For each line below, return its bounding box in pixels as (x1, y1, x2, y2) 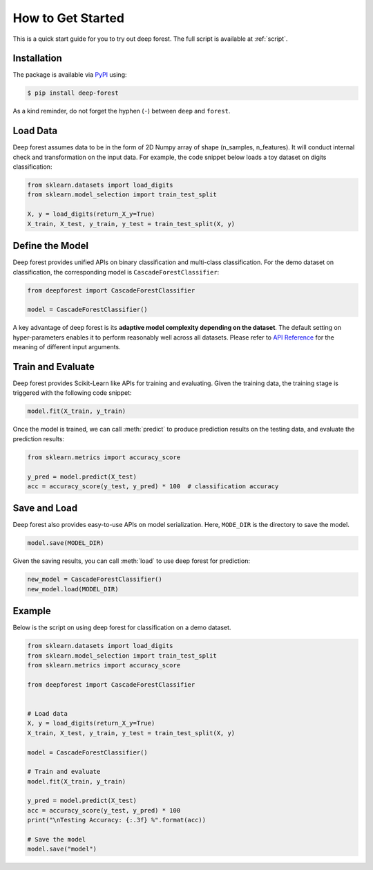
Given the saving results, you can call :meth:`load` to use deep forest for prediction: (12, 557, 250, 565)
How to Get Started (12, 10, 124, 26)
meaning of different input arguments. (12, 343, 121, 351)
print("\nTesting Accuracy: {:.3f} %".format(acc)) (27, 816, 207, 824)
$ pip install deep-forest (27, 89, 119, 97)
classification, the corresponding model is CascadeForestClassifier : (12, 268, 220, 276)
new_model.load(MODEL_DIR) (27, 585, 119, 593)
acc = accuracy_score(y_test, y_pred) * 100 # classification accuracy (27, 482, 279, 490)
